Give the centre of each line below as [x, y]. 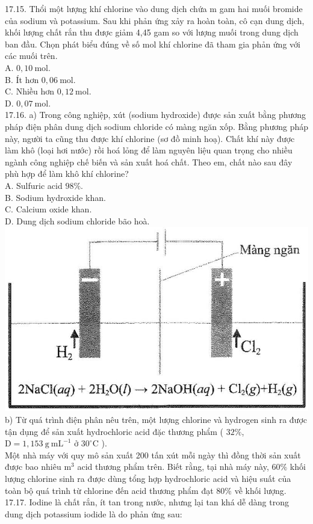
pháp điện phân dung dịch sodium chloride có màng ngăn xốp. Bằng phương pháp [157, 126]
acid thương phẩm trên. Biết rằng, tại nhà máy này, [173, 467]
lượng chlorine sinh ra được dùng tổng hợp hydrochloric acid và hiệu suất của [148, 478]
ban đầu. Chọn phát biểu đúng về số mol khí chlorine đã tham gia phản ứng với [153, 44]
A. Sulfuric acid [34, 185]
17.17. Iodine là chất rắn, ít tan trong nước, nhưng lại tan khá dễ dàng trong [147, 502]
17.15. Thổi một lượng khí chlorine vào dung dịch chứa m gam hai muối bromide [154, 8]
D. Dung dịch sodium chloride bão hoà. [77, 220]
